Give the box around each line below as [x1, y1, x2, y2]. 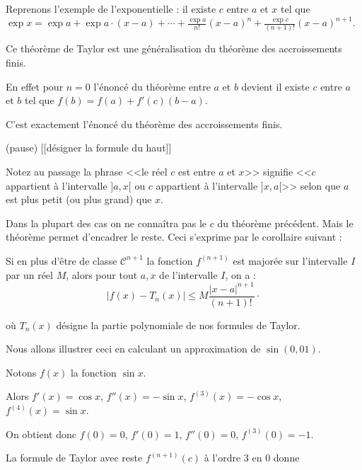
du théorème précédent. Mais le [217, 215, 354, 230]
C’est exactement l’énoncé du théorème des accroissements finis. [6, 116, 283, 131]
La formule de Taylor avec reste [6, 450, 143, 465]
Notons [6, 365, 37, 379]
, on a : [225, 267, 256, 282]
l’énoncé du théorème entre [93, 79, 211, 93]
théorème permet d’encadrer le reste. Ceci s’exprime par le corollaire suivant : [6, 229, 342, 244]
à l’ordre [204, 450, 241, 465]
